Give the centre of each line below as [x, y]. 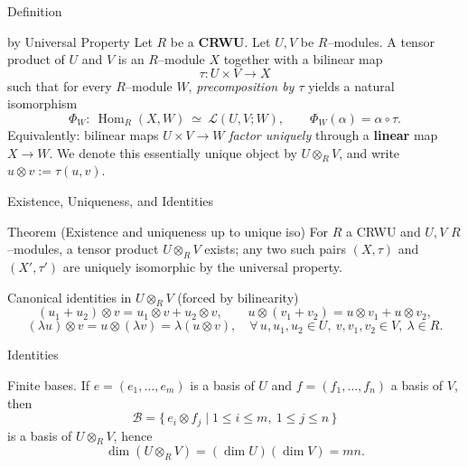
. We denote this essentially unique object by [173, 152]
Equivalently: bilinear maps [83, 134]
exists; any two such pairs [275, 249]
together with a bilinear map [303, 59]
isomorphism [42, 103]
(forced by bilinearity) [238, 297]
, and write [370, 152]
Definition [35, 11]
